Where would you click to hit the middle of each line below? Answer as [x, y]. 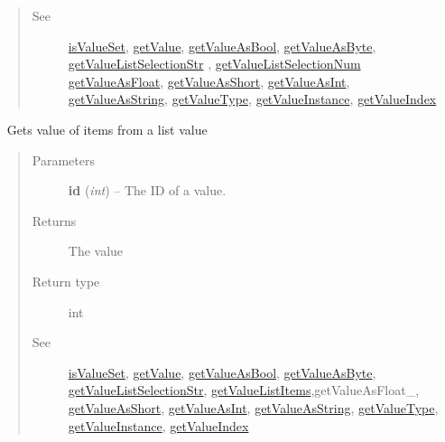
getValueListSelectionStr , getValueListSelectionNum [214, 64]
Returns [54, 220]
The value [96, 251]
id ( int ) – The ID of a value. [147, 190]
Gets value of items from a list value [107, 129]
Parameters [63, 160]
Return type [66, 281]
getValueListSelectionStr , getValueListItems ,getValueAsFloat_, [244, 390]
